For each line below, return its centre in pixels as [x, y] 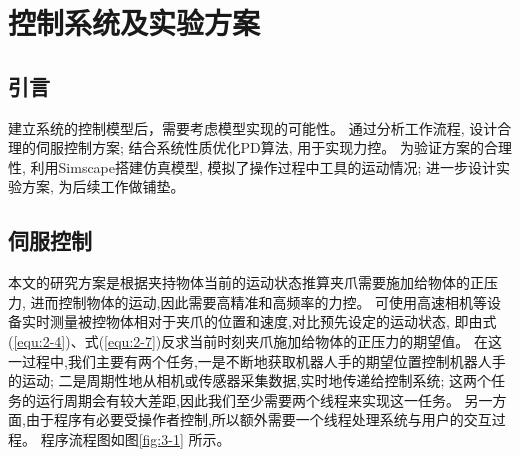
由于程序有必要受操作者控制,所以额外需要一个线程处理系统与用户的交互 [258, 419]
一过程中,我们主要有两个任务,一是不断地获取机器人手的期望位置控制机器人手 [257, 360]
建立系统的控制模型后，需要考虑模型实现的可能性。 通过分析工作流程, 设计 [253, 127]
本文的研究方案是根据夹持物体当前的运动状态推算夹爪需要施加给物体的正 [246, 282]
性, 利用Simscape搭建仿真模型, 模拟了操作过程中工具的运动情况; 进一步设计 [252, 166]
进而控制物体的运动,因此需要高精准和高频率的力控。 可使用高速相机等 [259, 301]
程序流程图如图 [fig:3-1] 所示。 [135, 438]
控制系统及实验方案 [134, 22]
